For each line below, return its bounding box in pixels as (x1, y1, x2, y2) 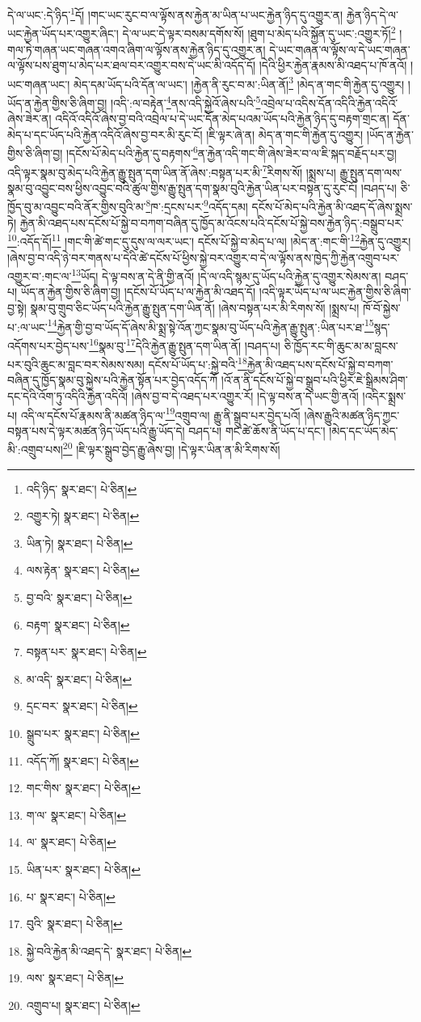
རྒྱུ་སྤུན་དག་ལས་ (339, 163, 402, 180)
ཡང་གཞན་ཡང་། (7, 75, 70, 92)
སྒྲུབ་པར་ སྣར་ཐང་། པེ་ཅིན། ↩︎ (26, 724, 140, 741)
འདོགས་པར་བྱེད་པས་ (7, 337, 90, 354)
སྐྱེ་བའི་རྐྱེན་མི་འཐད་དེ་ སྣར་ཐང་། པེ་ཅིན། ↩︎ (26, 942, 192, 959)
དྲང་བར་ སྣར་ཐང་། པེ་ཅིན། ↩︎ (26, 698, 138, 715)
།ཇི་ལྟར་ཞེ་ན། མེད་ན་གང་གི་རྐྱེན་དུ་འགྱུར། (206, 125, 364, 142)
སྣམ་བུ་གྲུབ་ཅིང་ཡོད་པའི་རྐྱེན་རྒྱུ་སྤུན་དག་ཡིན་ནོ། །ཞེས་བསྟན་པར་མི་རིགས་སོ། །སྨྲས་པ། (30, 299, 360, 316)
